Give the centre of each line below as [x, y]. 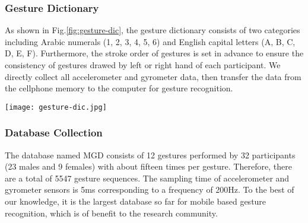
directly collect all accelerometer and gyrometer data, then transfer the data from [153, 76]
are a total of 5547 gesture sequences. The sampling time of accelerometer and [147, 178]
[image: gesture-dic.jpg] [56, 107]
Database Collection [54, 133]
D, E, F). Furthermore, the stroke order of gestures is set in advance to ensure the [154, 53]
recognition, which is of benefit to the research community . [111, 213]
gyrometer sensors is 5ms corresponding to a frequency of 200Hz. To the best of [150, 189]
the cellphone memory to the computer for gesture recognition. [119, 88]
